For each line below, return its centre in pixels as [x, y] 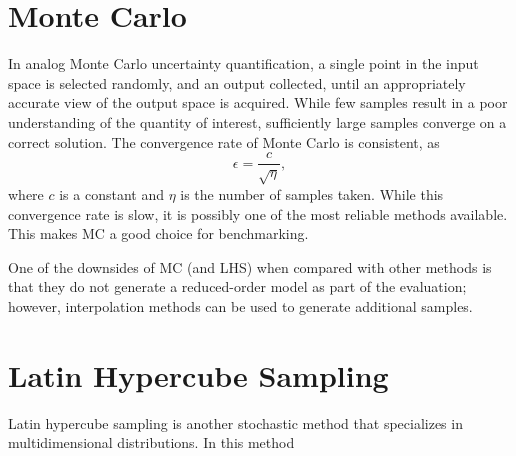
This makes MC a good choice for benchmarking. [158, 233]
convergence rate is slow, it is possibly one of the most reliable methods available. [258, 213]
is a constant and [111, 193]
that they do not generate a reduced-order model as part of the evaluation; [237, 286]
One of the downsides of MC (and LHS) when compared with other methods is [250, 266]
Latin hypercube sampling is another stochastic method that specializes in [235, 422]
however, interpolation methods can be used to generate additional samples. [240, 305]
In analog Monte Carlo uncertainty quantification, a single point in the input [243, 63]
